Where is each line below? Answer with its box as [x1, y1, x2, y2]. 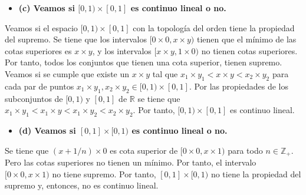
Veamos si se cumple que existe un [5, 67, 130, 80]
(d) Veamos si [18, 124, 76, 136]
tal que [152, 67, 178, 80]
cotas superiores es [5, 44, 72, 57]
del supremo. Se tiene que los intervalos [5, 33, 147, 45]
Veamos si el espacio [5, 21, 78, 34]
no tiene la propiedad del [210, 167, 301, 180]
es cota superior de [110, 144, 178, 156]
